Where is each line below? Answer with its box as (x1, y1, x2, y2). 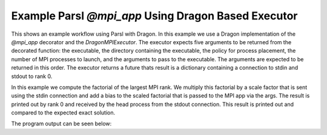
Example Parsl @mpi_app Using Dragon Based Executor (11, 9, 298, 22)
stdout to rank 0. (11, 73, 53, 80)
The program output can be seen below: (11, 120, 112, 127)
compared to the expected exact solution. (11, 109, 115, 116)
